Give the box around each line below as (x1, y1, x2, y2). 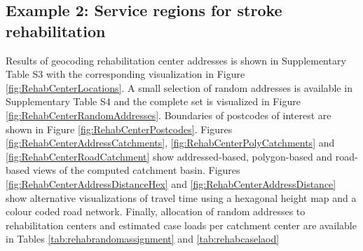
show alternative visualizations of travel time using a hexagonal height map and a (6, 190, 357, 205)
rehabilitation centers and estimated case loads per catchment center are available (6, 217, 357, 232)
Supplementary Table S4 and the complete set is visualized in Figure (6, 94, 301, 109)
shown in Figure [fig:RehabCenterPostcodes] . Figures (6, 121, 233, 136)
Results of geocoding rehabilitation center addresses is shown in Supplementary (6, 53, 346, 67)
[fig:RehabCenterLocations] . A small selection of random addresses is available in (6, 80, 352, 95)
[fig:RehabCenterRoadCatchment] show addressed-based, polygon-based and (6, 149, 332, 163)
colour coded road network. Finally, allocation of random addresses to (6, 204, 306, 219)
